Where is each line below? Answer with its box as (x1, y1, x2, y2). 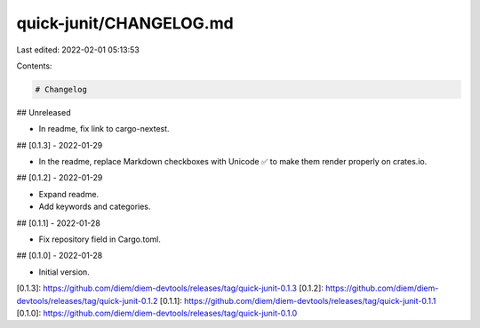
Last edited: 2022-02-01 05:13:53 (16, 44, 140, 55)
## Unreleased (16, 107, 71, 117)
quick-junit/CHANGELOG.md (16, 13, 235, 33)
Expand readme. (38, 188, 100, 199)
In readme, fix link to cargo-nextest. (38, 124, 170, 134)
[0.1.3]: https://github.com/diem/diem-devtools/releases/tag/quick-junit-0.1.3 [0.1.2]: (16, 283, 324, 293)
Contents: (16, 60, 52, 71)
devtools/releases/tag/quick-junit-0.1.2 (16, 295, 158, 306)
